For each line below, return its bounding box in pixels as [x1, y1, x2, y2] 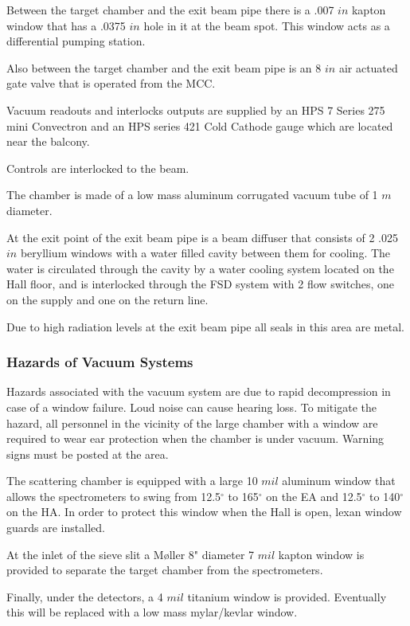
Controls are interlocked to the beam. [6, 159, 189, 176]
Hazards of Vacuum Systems [6, 352, 193, 372]
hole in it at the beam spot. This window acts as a [143, 17, 390, 33]
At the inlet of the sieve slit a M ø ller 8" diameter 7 [6, 546, 255, 562]
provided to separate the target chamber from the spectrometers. [6, 561, 323, 578]
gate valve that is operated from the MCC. [6, 75, 216, 92]
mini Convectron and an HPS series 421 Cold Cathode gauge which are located [6, 117, 393, 134]
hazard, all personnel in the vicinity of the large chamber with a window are [6, 414, 378, 431]
